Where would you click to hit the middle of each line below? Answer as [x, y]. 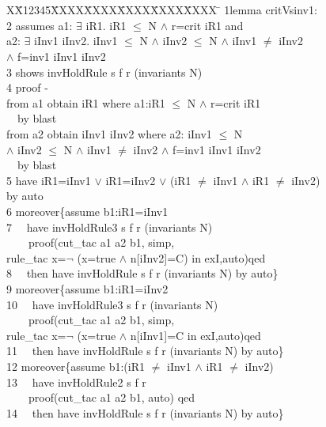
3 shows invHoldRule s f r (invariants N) [104, 72]
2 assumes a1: [40, 25]
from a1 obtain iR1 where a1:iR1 [86, 102]
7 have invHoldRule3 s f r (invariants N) [110, 227]
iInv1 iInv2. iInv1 [76, 41]
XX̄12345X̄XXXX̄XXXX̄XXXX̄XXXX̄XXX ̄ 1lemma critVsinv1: [162, 10]
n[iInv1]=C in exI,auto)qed [195, 335]
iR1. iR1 [106, 25]
